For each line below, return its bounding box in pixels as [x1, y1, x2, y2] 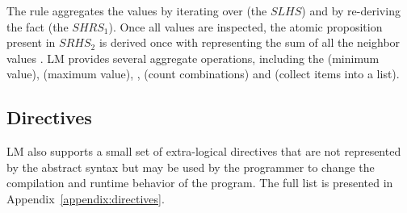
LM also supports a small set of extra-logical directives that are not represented [6, 143, 401, 160]
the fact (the [6, 18, 69, 35]
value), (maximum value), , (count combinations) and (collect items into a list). [6, 65, 400, 82]
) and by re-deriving [301, 2, 401, 19]
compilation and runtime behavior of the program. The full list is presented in [6, 174, 393, 191]
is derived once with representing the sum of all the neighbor [99, 34, 401, 51]
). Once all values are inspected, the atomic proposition [108, 18, 383, 35]
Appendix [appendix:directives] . [6, 190, 165, 207]
